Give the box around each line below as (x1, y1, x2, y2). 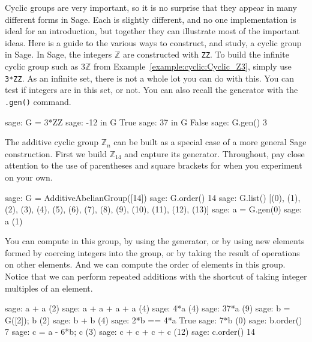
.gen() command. (5, 95, 71, 107)
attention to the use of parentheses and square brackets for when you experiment (5, 159, 302, 172)
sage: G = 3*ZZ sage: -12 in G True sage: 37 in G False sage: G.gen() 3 (5, 115, 267, 128)
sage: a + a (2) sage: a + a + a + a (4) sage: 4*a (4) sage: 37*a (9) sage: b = (5, 302, 290, 314)
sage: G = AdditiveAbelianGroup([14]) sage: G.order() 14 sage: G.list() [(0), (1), (5, 191, 301, 203)
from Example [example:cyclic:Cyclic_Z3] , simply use (93, 60, 292, 73)
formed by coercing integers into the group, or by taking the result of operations (5, 246, 300, 259)
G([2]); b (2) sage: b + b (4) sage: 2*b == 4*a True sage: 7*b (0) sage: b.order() (5, 313, 302, 326)
